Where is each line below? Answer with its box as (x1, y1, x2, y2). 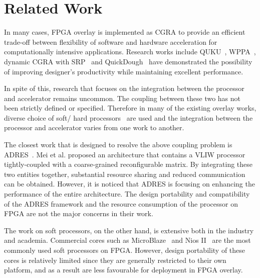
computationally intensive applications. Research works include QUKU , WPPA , (4, 46, 256, 57)
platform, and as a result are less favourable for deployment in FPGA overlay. (4, 264, 243, 275)
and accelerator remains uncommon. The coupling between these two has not (4, 92, 241, 103)
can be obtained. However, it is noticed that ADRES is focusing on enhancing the (4, 178, 255, 189)
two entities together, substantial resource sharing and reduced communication (4, 168, 245, 179)
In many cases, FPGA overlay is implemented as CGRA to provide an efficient (4, 27, 245, 37)
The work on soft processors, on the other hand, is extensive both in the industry (4, 225, 254, 235)
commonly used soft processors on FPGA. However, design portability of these (4, 245, 245, 255)
